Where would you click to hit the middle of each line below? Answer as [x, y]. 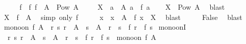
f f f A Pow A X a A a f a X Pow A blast [122, 7]
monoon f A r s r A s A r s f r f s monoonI [95, 27]
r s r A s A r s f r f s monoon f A [82, 37]
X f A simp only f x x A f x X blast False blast [123, 17]
